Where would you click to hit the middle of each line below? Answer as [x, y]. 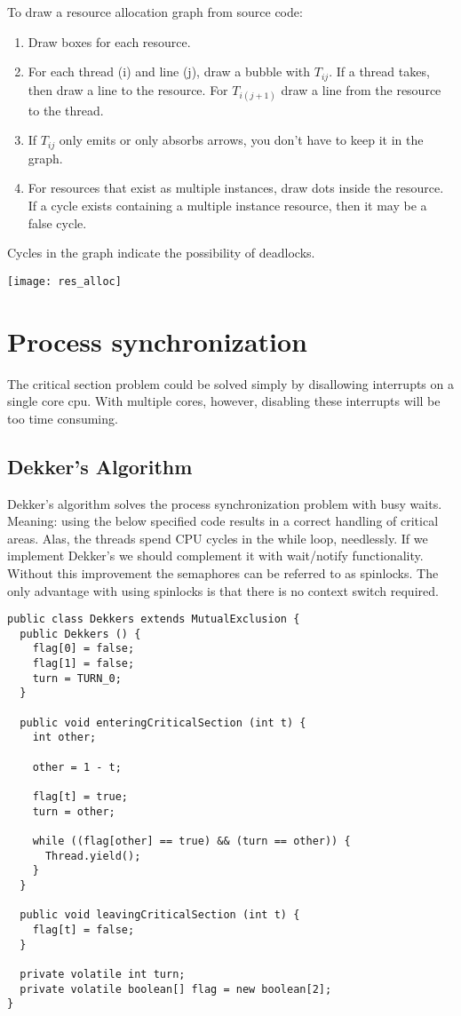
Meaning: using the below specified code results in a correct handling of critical [223, 521]
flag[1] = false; [83, 664]
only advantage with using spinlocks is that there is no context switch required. [223, 590]
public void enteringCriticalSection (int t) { [163, 722]
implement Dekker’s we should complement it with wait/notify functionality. [215, 556]
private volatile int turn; [103, 974]
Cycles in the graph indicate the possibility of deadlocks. [161, 253]
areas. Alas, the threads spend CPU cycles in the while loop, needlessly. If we [218, 538]
